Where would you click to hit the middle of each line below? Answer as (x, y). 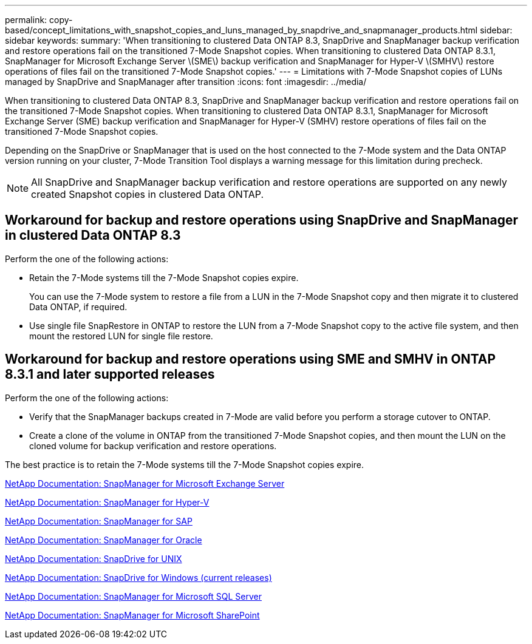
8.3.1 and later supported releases (110, 375)
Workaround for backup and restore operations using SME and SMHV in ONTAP (251, 359)
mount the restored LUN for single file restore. (121, 336)
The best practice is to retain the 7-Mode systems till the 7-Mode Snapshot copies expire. (185, 464)
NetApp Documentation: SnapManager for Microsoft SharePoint (132, 615)
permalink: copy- (39, 20)
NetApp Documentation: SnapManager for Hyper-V (107, 502)
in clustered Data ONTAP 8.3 (93, 236)
